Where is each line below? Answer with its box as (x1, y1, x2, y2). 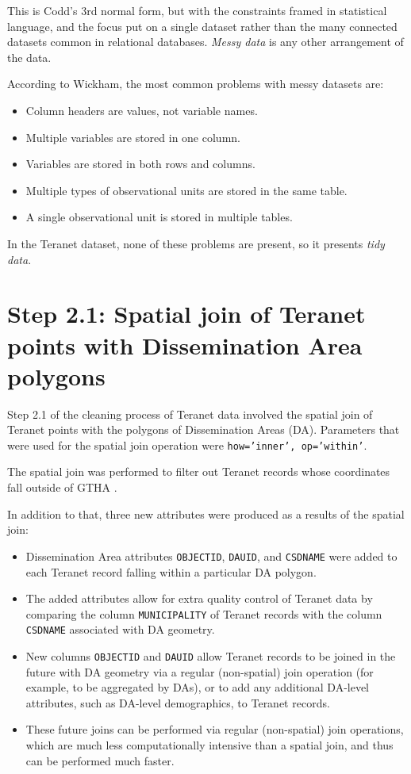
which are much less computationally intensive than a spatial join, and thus (25, 737, 394, 753)
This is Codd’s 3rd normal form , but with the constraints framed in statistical (7, 2, 387, 18)
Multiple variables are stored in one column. (25, 128, 240, 145)
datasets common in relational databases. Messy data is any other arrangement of (7, 33, 404, 50)
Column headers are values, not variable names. (25, 102, 258, 118)
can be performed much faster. (25, 752, 175, 768)
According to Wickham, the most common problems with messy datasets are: (7, 75, 384, 92)
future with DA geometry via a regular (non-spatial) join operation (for (25, 663, 374, 680)
